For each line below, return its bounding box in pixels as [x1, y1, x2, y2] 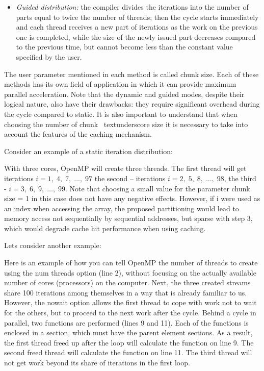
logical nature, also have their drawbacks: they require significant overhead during [4, 98, 260, 109]
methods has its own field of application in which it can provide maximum [4, 79, 236, 89]
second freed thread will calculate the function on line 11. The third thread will [4, 347, 252, 358]
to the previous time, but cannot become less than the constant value [16, 41, 233, 52]
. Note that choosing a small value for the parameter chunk [65, 183, 250, 193]
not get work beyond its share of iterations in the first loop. [4, 357, 190, 367]
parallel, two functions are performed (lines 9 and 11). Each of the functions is [4, 317, 249, 328]
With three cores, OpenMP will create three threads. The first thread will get [4, 163, 247, 174]
